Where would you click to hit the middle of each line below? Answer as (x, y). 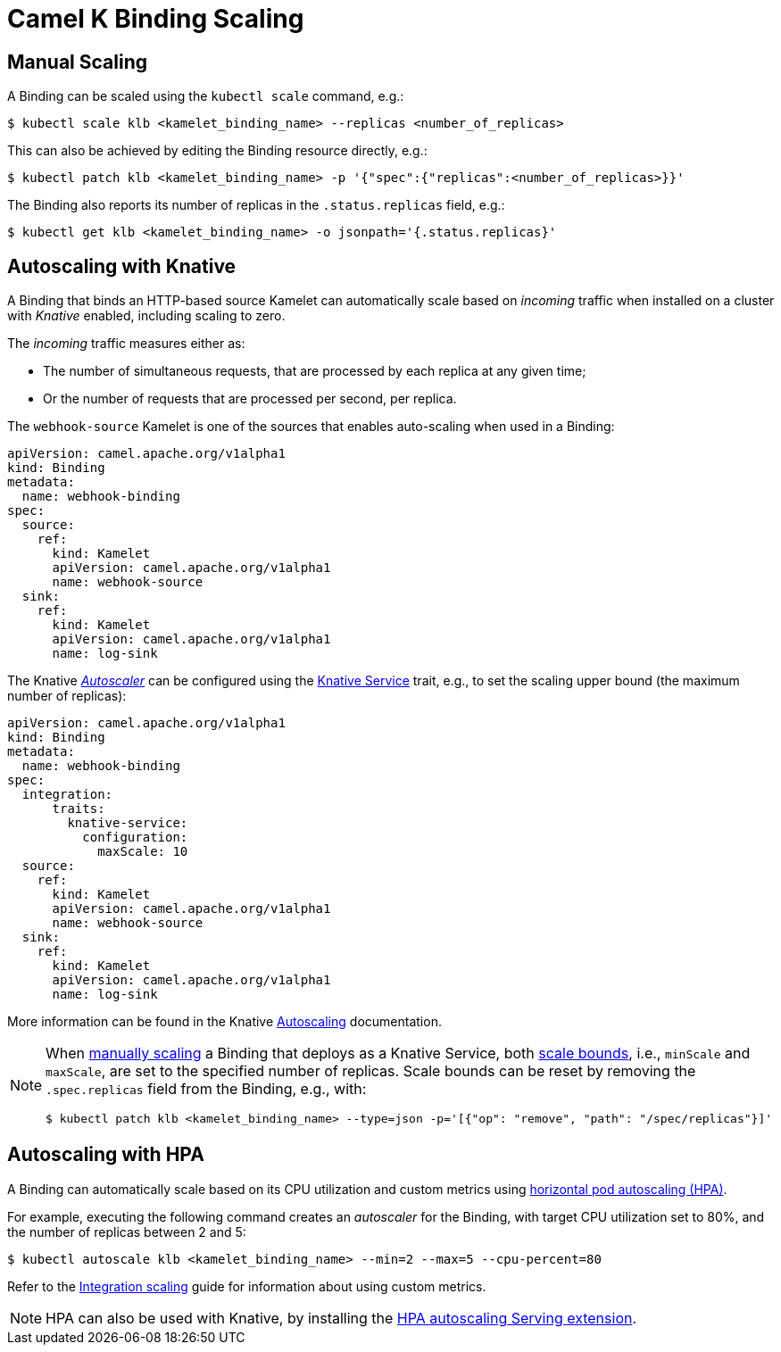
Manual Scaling (77, 62)
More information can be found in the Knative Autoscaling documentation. (224, 1022)
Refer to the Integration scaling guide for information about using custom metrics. (247, 1286)
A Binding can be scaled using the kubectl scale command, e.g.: (206, 96)
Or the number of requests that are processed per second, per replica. (250, 399)
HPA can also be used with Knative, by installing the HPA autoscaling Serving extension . (341, 1318)
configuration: (135, 838)
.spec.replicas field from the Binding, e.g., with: (206, 1089)
